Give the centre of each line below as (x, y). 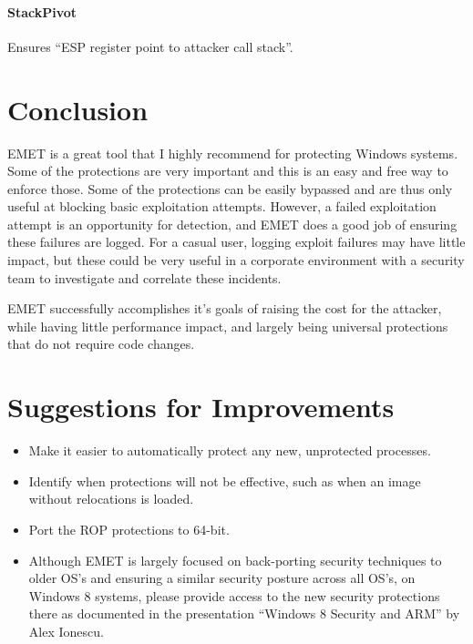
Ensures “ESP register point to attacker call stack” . (150, 46)
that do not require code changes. (101, 344)
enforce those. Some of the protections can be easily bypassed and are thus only (230, 188)
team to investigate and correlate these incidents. (144, 277)
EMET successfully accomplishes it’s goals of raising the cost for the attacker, (225, 308)
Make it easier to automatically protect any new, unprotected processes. (230, 450)
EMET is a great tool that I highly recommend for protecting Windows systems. (233, 153)
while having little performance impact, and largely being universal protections (228, 326)
